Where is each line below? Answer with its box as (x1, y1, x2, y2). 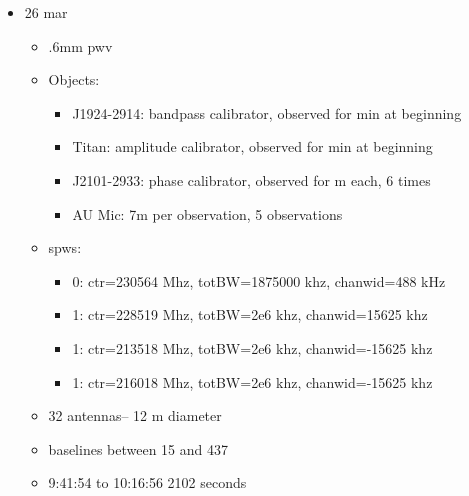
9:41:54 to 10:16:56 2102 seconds (48, 472, 247, 493)
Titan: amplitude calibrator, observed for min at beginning (72, 136, 433, 157)
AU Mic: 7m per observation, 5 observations (72, 203, 343, 224)
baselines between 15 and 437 (48, 438, 229, 459)
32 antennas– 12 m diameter (48, 405, 222, 426)
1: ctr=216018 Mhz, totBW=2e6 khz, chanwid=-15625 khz (72, 371, 433, 392)
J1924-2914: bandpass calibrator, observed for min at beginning (72, 102, 462, 123)
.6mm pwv (48, 35, 113, 56)
